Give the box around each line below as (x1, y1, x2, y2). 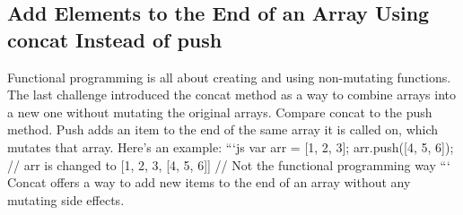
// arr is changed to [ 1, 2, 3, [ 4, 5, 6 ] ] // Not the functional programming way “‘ (7, 155, 450, 174)
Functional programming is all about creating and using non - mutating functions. (7, 67, 451, 86)
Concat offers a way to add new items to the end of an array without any (7, 173, 411, 192)
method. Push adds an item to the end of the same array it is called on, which (7, 120, 439, 139)
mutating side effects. (7, 190, 125, 209)
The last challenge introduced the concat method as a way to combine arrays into (7, 85, 457, 104)
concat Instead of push (7, 25, 223, 53)
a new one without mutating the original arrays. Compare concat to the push (7, 102, 432, 121)
